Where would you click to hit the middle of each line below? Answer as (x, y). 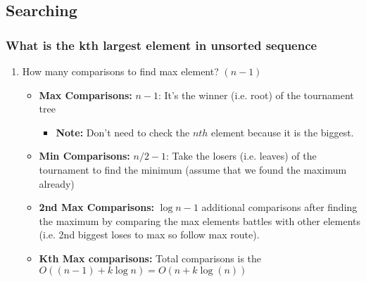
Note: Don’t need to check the (123, 132)
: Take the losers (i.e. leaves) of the (241, 156)
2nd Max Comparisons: (97, 207)
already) (57, 183)
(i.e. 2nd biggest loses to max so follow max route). (149, 235)
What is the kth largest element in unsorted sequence (162, 45)
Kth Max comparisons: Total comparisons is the (150, 258)
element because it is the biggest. (283, 132)
